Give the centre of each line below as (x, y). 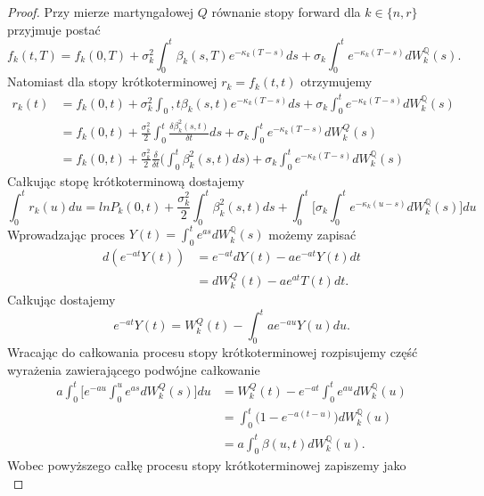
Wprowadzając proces (66, 234)
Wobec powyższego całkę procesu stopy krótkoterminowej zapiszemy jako (207, 465)
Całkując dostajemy (62, 300)
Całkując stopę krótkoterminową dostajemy (126, 180)
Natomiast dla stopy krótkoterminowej (112, 81)
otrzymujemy (336, 81)
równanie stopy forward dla (286, 12)
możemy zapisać (312, 234)
